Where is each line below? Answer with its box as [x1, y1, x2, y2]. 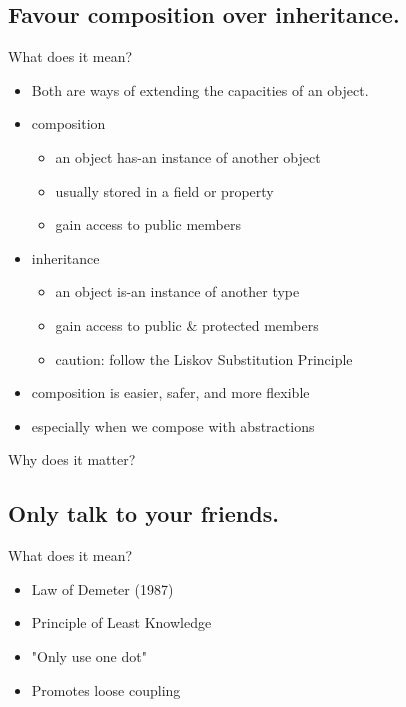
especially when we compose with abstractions [31, 415, 315, 436]
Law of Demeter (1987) [31, 578, 174, 599]
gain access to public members [55, 214, 241, 235]
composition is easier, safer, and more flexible [31, 382, 310, 403]
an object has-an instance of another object [55, 146, 321, 167]
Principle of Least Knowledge [31, 612, 212, 633]
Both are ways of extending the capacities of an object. [31, 79, 369, 100]
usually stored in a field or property [55, 180, 274, 201]
